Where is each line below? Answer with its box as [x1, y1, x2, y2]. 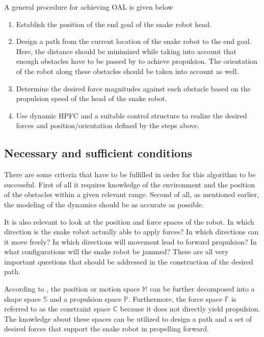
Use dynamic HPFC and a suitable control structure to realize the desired [16, 110, 247, 121]
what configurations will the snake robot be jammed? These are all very [4, 246, 229, 257]
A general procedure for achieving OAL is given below [4, 2, 173, 12]
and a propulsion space [49, 293, 122, 304]
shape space [4, 293, 41, 304]
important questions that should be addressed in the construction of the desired [4, 256, 253, 267]
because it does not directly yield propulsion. [120, 303, 260, 314]
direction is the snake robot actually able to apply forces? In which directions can [4, 226, 259, 237]
